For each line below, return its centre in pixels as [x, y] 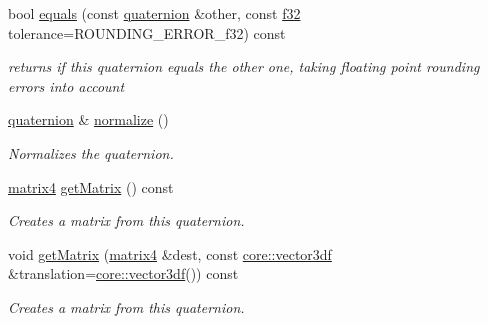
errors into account [66, 85]
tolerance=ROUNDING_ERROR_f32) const [147, 32]
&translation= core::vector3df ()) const [123, 273]
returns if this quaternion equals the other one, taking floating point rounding [244, 66]
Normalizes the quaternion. [91, 152]
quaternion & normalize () [88, 119]
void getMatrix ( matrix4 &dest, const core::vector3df [170, 253]
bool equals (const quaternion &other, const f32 [154, 13]
